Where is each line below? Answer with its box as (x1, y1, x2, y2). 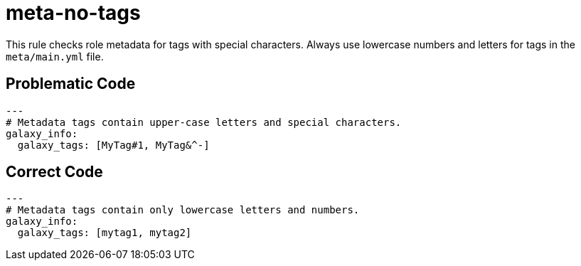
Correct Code (6, 163, 103, 181)
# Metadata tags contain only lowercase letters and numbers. (6, 204, 360, 216)
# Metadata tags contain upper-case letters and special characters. (6, 116, 402, 128)
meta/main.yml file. (6, 50, 104, 63)
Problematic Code (6, 75, 136, 93)
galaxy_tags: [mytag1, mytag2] (17, 227, 192, 239)
